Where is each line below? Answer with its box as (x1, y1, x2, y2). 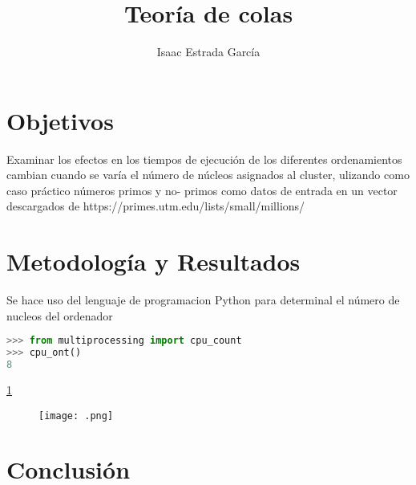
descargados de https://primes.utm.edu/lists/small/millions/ (6, 198, 305, 214)
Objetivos (6, 104, 114, 137)
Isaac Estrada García (156, 43, 261, 60)
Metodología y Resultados (6, 245, 301, 278)
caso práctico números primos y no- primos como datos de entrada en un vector (6, 181, 398, 198)
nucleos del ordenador (6, 307, 113, 324)
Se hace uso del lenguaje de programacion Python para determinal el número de (6, 291, 400, 308)
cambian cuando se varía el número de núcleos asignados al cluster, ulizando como (6, 166, 410, 183)
